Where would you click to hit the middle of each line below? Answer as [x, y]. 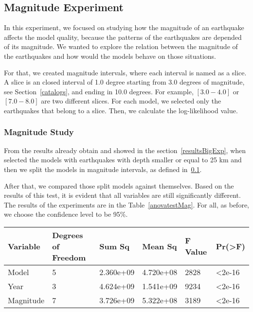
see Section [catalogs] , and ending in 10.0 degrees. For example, [99, 91]
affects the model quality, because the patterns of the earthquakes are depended [123, 37]
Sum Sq [115, 246]
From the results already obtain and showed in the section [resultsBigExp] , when [125, 150]
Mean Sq [160, 246]
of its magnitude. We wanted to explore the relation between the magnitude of [121, 46]
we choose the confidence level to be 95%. [66, 214]
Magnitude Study [39, 132]
